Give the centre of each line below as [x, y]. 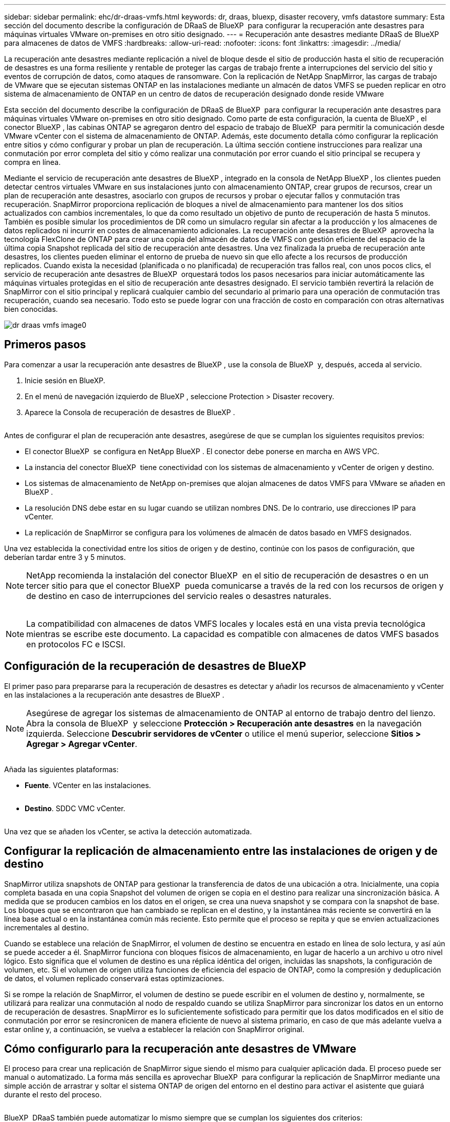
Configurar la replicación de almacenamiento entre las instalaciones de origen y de [221, 851]
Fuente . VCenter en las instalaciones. [88, 785]
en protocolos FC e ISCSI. [76, 644]
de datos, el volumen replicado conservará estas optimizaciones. [114, 978]
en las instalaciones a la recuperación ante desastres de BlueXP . [114, 695]
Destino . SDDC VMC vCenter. [75, 808]
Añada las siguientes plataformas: [61, 769]
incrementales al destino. [46, 927]
